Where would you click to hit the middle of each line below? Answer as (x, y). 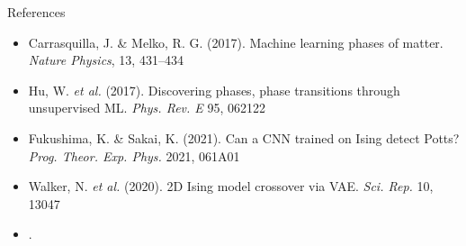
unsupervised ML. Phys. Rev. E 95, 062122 (147, 108)
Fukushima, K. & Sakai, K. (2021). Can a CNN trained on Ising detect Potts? (244, 137)
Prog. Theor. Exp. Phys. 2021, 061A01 (134, 155)
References (36, 12)
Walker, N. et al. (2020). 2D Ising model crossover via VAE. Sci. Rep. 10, (231, 186)
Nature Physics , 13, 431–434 (106, 60)
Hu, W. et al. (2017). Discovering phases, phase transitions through (214, 90)
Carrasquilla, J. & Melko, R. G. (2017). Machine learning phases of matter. (236, 42)
